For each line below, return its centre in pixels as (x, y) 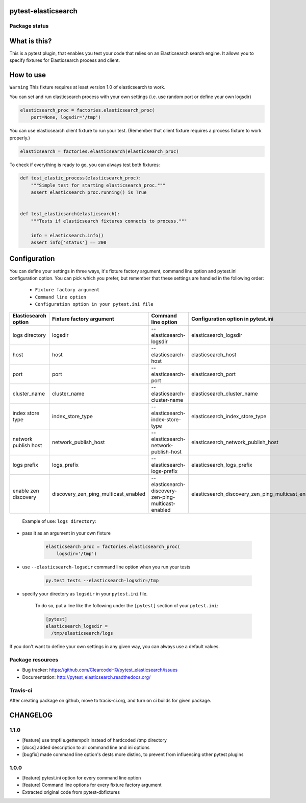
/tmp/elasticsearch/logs (82, 633)
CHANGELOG (31, 715)
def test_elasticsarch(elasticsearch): (70, 214)
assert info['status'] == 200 (69, 243)
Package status (29, 26)
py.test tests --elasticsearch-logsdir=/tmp (102, 581)
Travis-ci (21, 690)
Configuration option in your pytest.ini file (94, 304)
